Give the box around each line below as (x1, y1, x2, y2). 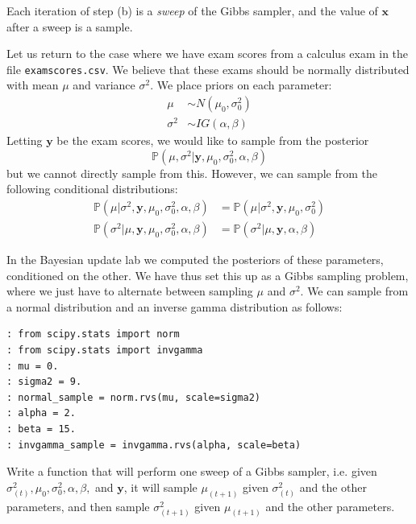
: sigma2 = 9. (6, 376, 82, 388)
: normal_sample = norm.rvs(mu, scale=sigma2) (6, 391, 260, 403)
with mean (6, 76, 59, 93)
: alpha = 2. (6, 407, 76, 419)
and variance (73, 76, 135, 93)
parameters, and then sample (6, 497, 150, 514)
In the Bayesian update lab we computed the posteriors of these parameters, (6, 251, 384, 268)
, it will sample (123, 478, 198, 495)
